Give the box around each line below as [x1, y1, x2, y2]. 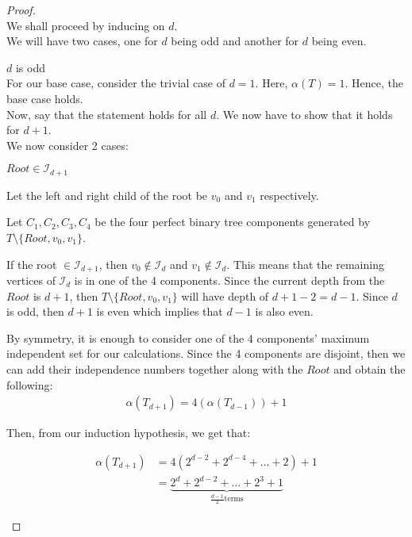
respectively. [260, 186, 319, 203]
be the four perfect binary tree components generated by [94, 213, 371, 230]
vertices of [6, 272, 56, 289]
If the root [6, 255, 57, 272]
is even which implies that [96, 303, 223, 320]
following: [6, 376, 53, 393]
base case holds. [6, 90, 83, 106]
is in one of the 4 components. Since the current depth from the [74, 272, 385, 289]
